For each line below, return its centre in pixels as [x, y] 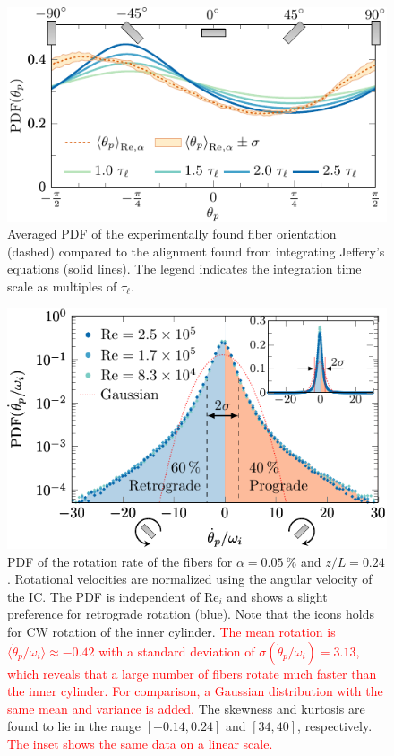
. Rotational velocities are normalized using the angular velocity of [190, 579]
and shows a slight [277, 596]
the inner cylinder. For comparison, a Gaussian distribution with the [195, 691]
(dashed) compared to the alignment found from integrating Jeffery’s [196, 251]
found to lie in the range [74, 726]
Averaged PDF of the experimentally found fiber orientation [172, 234]
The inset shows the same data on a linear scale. [140, 743]
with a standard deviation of [177, 651]
